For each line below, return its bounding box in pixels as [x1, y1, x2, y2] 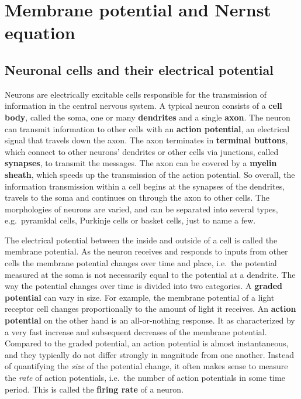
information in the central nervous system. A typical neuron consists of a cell [5, 99, 282, 112]
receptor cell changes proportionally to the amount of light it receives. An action [5, 302, 296, 315]
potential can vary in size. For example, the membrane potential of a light [5, 291, 275, 303]
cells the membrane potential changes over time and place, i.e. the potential [5, 257, 277, 269]
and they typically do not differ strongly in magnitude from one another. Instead [5, 348, 295, 360]
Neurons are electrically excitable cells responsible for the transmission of [5, 88, 267, 100]
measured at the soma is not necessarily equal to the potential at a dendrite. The [5, 268, 296, 280]
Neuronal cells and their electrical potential [5, 60, 274, 78]
